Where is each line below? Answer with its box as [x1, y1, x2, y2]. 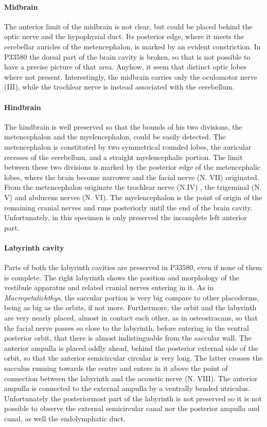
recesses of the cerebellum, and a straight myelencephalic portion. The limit [4, 151, 243, 162]
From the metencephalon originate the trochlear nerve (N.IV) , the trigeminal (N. [4, 182, 262, 192]
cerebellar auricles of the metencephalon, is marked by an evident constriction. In [4, 41, 261, 51]
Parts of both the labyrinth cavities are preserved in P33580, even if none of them [4, 262, 262, 273]
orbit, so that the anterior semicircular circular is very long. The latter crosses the [4, 352, 263, 363]
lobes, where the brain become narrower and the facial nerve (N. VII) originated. [4, 171, 259, 182]
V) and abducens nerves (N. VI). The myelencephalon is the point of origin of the [4, 191, 262, 202]
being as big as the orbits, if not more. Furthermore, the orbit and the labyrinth [4, 302, 257, 313]
